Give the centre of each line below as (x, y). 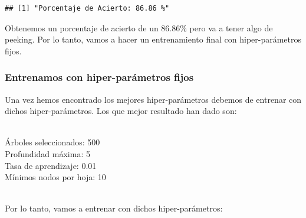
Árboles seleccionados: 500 (52, 142)
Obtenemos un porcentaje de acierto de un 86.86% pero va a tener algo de (139, 27)
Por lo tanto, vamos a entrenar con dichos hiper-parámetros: (114, 208)
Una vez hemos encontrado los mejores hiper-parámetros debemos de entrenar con (153, 99)
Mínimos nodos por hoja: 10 (55, 177)
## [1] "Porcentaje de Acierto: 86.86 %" (87, 8)
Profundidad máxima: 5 (47, 153)
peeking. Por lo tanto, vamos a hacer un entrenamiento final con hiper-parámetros (153, 39)
